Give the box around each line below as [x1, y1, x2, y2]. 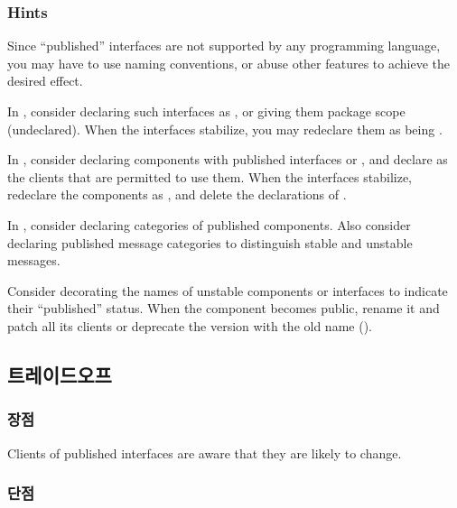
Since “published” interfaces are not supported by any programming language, [7, 36, 441, 55]
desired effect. [7, 71, 83, 90]
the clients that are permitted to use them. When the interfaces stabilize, [7, 167, 412, 186]
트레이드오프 [7, 360, 112, 388]
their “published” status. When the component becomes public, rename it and [7, 299, 440, 318]
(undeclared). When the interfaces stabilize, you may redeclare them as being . [7, 119, 443, 138]
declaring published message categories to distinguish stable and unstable [7, 233, 413, 252]
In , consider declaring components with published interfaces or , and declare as [7, 150, 448, 169]
